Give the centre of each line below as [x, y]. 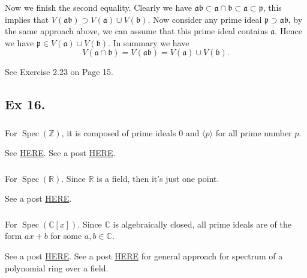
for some [66, 236]
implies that [27, 19]
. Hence [288, 31]
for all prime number [254, 132]
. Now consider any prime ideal [205, 19]
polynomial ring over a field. [57, 267]
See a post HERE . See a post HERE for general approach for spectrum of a [144, 256]
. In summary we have [149, 42]
